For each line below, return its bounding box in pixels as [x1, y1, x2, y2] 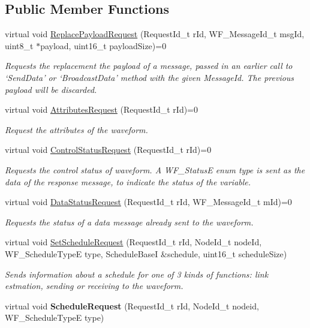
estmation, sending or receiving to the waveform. [5, 279, 183, 292]
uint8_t [5, 39, 34, 52]
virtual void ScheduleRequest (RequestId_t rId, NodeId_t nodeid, [5, 299, 259, 312]
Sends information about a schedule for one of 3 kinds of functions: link [5, 267, 269, 280]
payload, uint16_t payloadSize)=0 [40, 39, 167, 52]
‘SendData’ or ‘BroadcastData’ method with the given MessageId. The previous [5, 71, 294, 83]
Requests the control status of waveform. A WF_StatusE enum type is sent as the [5, 163, 305, 176]
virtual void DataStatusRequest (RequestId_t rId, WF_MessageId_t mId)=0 [5, 195, 292, 208]
